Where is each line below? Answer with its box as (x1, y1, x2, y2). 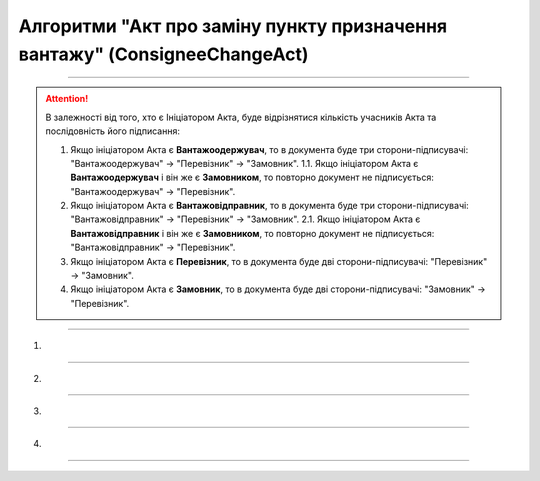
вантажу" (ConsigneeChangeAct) (18, 43, 309, 65)
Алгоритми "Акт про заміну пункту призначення (18, 15, 448, 37)
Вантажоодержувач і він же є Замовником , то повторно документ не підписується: (70, 171, 434, 184)
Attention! (45, 93, 89, 105)
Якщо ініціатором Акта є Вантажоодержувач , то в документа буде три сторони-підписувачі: (70, 143, 469, 155)
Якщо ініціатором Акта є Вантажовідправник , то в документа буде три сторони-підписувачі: (70, 200, 469, 212)
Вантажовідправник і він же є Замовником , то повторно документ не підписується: (70, 227, 435, 239)
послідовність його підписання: (45, 125, 180, 137)
